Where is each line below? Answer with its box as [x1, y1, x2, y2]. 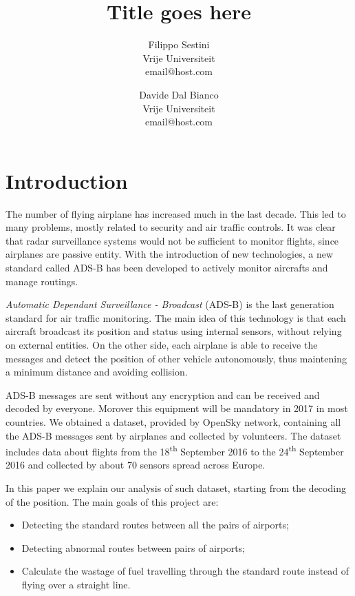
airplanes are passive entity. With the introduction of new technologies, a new [6, 247, 334, 261]
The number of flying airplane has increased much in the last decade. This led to [6, 206, 346, 220]
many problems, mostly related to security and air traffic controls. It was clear [6, 220, 336, 234]
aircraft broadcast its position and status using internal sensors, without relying [6, 324, 342, 338]
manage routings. [6, 274, 78, 288]
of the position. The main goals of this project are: [6, 494, 219, 508]
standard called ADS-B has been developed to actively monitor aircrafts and [6, 260, 328, 274]
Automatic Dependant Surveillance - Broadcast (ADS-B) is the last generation [6, 297, 334, 311]
